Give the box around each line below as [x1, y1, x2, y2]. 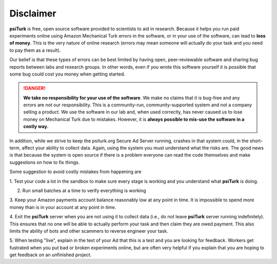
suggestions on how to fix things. [9, 159, 80, 165]
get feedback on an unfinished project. [9, 252, 92, 258]
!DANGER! [23, 85, 46, 91]
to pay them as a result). [9, 47, 61, 53]
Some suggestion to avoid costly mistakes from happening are [9, 168, 142, 175]
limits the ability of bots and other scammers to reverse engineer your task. [9, 228, 169, 234]
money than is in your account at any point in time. [9, 204, 116, 210]
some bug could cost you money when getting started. [9, 71, 126, 77]
